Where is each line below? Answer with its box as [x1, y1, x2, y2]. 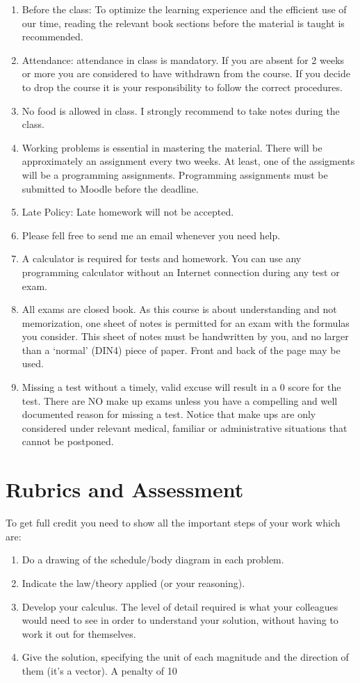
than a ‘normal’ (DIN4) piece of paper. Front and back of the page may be [22, 342, 341, 357]
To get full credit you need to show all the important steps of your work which [6, 515, 341, 530]
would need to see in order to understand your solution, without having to [22, 613, 338, 627]
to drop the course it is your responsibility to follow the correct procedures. [22, 79, 343, 94]
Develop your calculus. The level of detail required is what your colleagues [22, 599, 338, 613]
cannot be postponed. [22, 434, 114, 449]
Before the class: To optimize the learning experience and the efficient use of [22, 2, 347, 16]
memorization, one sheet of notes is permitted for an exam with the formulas [22, 315, 350, 330]
